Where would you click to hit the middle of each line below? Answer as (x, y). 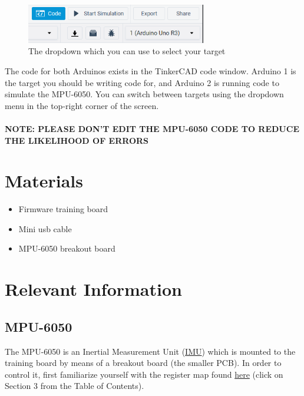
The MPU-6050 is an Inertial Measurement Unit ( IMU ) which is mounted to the (150, 351)
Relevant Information (93, 289)
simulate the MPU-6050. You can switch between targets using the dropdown (144, 94)
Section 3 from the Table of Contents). (75, 386)
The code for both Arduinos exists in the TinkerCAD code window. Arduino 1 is (151, 70)
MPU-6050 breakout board (67, 248)
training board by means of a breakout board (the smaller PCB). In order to (143, 363)
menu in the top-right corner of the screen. (82, 105)
